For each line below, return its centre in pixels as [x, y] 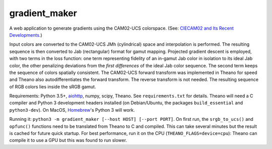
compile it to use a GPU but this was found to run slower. [68, 140]
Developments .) [26, 35]
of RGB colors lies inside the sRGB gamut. [53, 87]
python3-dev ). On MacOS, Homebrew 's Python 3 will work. [72, 110]
